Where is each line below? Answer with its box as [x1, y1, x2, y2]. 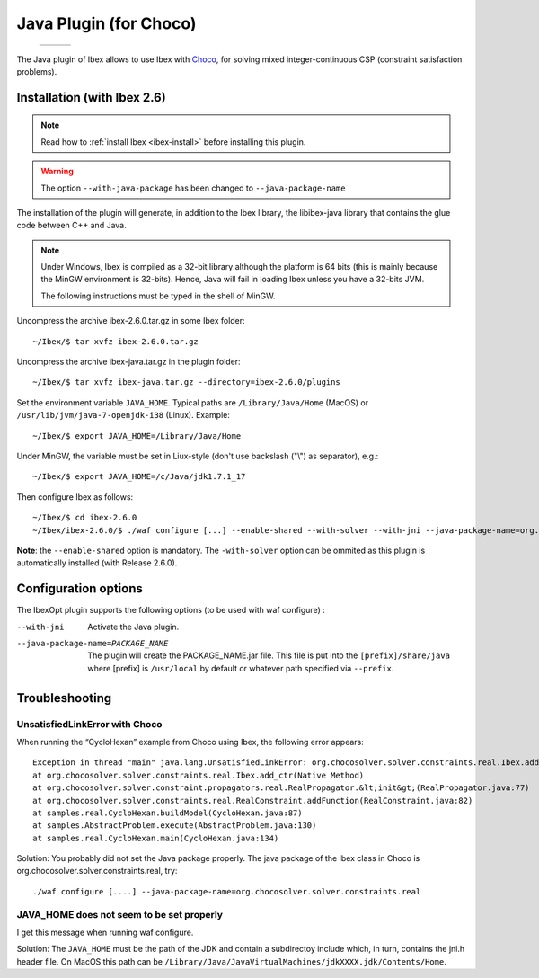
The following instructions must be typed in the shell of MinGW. [40, 290, 276, 301]
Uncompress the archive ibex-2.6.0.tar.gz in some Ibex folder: [16, 316, 246, 326]
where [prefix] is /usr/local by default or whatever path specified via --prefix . [87, 662, 394, 673]
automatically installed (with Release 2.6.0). [16, 557, 178, 568]
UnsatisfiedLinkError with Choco [16, 717, 163, 730]
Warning [40, 166, 74, 177]
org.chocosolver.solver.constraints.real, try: [16, 866, 178, 876]
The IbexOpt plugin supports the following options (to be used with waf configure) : [16, 605, 325, 616]
